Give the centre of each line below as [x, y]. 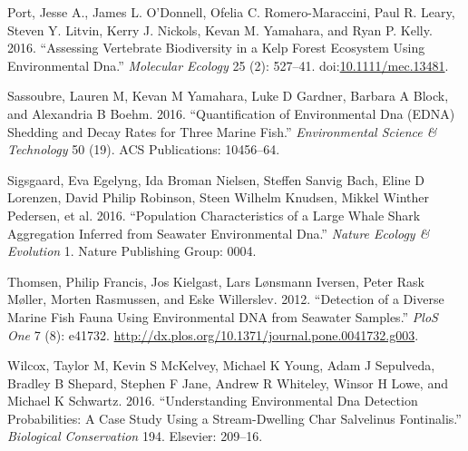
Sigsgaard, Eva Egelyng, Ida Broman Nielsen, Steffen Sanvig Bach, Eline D [216, 179]
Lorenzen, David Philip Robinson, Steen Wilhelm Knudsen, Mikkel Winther [219, 197]
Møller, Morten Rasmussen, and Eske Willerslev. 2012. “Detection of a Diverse [226, 299]
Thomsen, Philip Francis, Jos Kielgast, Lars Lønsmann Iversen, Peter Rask [216, 281]
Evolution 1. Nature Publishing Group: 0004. [132, 251]
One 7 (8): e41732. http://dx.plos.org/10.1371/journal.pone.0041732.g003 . [213, 334]
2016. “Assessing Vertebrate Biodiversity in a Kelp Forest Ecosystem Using [216, 48]
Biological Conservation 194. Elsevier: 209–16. [135, 436]
